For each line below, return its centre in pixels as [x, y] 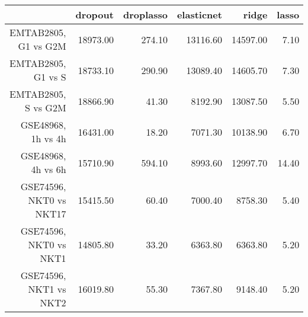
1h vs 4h [49, 138]
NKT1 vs [47, 289]
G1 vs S [50, 77]
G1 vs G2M [42, 46]
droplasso [145, 15]
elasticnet [199, 15]
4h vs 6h [49, 169]
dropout [94, 15]
